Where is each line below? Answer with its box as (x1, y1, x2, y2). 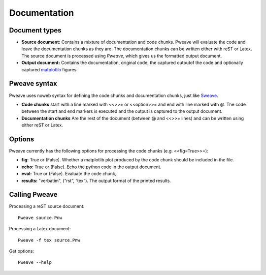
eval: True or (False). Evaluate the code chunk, (21, 171, 117, 177)
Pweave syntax (9, 79, 58, 88)
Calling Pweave (9, 190, 58, 199)
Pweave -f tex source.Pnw (18, 237, 81, 243)
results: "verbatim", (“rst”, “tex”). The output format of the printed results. (21, 178, 171, 183)
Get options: (9, 248, 34, 254)
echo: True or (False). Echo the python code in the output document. (21, 164, 162, 170)
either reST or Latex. (21, 122, 64, 128)
